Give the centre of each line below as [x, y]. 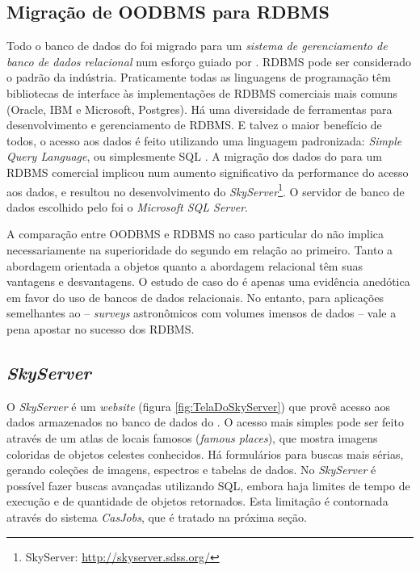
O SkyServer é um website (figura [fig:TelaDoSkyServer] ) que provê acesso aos [199, 406]
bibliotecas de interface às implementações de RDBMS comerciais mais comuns [202, 92]
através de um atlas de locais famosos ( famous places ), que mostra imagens [192, 437]
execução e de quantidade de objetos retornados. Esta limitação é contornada [197, 501]
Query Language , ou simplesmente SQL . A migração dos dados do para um [194, 156]
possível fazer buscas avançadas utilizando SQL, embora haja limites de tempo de [208, 485]
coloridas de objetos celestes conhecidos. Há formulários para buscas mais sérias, [205, 453]
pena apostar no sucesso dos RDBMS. [101, 328]
